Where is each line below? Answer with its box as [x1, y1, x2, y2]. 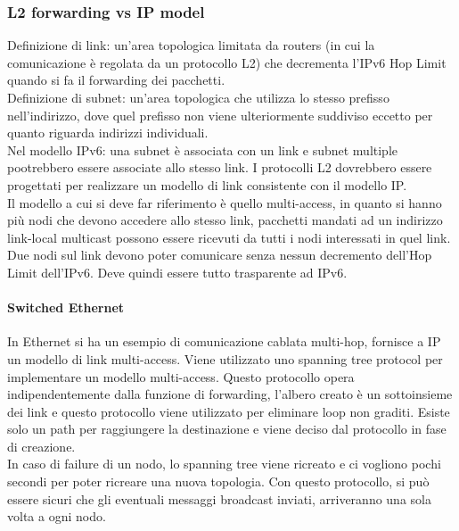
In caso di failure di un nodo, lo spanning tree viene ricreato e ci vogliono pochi [7, 454, 441, 473]
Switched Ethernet [7, 298, 125, 317]
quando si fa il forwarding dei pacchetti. [7, 71, 225, 89]
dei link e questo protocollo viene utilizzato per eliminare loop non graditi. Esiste [7, 402, 450, 420]
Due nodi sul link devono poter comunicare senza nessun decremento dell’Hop [7, 245, 432, 264]
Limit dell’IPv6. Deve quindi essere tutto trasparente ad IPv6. [7, 262, 348, 281]
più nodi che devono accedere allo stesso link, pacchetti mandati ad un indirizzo [7, 211, 443, 229]
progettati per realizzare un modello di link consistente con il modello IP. [7, 175, 407, 194]
